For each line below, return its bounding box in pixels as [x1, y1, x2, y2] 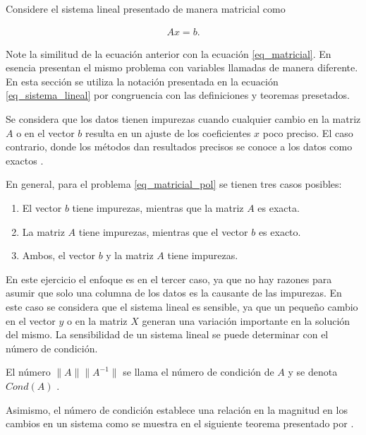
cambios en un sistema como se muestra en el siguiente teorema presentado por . [6, 416, 354, 431]
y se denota [288, 364, 338, 379]
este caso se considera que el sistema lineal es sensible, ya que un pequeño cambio [6, 299, 358, 314]
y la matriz [106, 248, 154, 263]
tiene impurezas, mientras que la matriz [72, 200, 244, 215]
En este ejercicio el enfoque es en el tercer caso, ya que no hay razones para [6, 271, 332, 286]
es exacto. [258, 224, 301, 239]
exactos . [6, 153, 44, 167]
